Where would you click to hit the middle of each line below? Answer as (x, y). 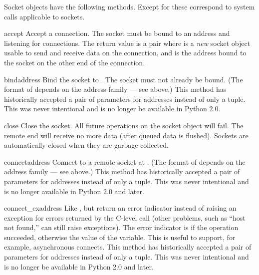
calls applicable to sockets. (44, 16)
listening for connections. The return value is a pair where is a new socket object (127, 43)
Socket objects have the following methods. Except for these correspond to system (129, 6)
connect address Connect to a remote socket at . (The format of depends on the (125, 161)
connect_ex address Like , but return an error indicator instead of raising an (120, 208)
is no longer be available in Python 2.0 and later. (79, 266)
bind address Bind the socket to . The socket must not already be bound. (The (124, 79)
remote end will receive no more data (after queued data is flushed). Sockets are (126, 135)
